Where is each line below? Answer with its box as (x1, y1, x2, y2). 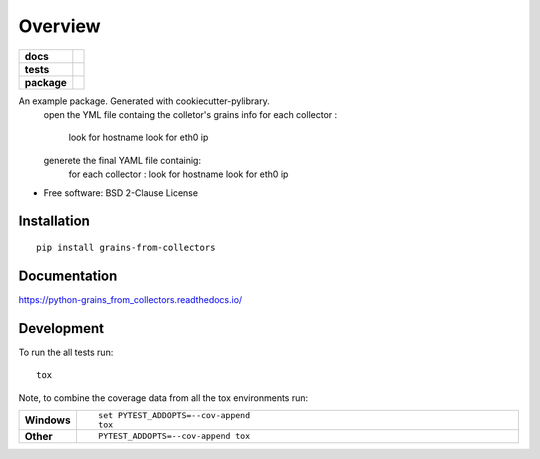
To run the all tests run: (18, 346, 114, 358)
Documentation (18, 267, 118, 284)
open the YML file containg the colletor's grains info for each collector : (43, 108, 338, 120)
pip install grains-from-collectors (36, 241, 216, 253)
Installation (18, 213, 90, 230)
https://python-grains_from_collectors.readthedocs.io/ (18, 293, 243, 305)
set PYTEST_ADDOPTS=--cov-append (98, 410, 250, 420)
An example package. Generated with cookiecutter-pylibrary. (18, 95, 270, 107)
